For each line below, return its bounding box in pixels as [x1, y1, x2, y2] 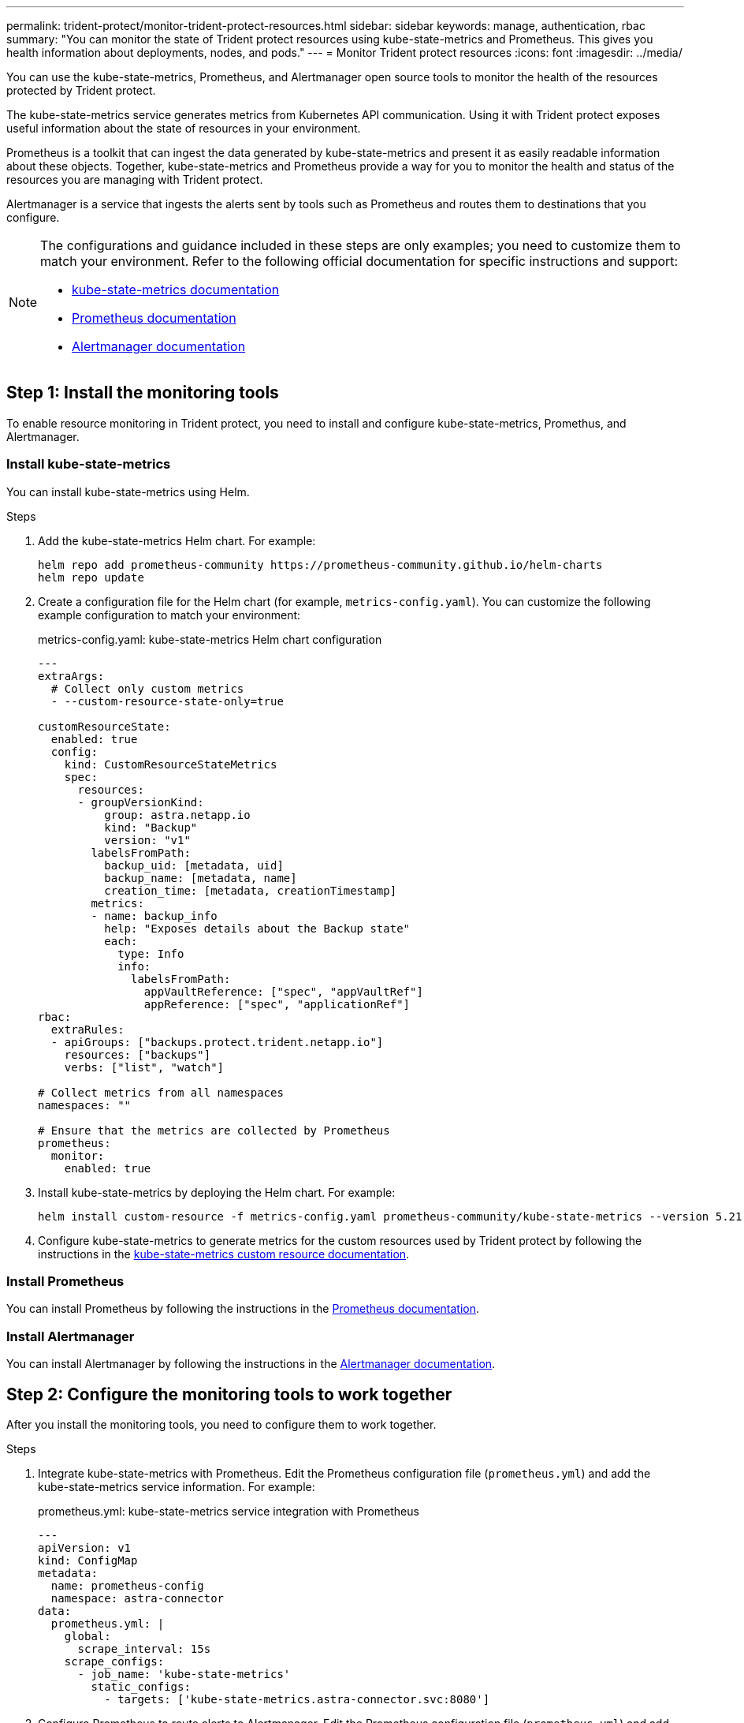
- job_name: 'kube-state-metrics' [77, 1667, 291, 1680]
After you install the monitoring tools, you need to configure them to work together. [6, 1417, 437, 1431]
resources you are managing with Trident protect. [6, 173, 263, 186]
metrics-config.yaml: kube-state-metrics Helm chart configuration [38, 632, 382, 646]
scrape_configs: [64, 1654, 165, 1668]
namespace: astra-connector [50, 1591, 225, 1605]
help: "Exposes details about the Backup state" [104, 921, 411, 935]
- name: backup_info [91, 909, 218, 922]
